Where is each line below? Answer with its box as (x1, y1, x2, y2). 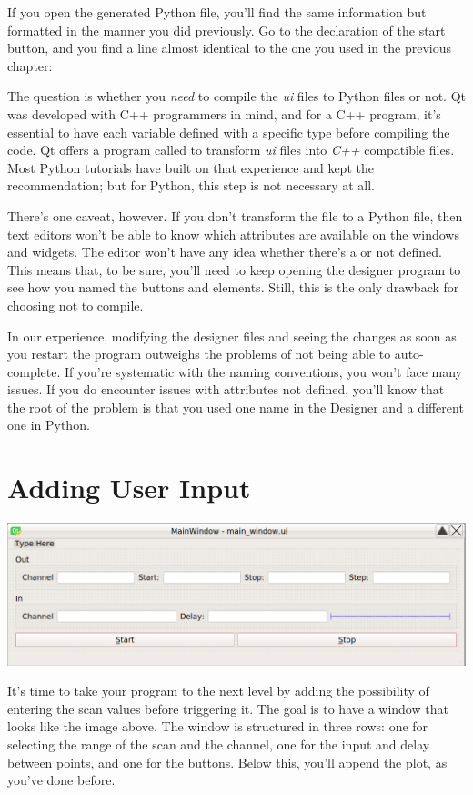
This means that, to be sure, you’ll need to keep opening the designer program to (7, 260, 461, 279)
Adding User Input (7, 469, 251, 506)
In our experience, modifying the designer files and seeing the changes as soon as (7, 326, 457, 345)
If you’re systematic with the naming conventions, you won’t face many (64, 362, 462, 381)
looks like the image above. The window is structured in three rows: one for (7, 717, 428, 736)
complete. (7, 362, 61, 381)
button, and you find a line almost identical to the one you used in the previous (7, 38, 451, 57)
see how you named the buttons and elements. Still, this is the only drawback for (7, 278, 459, 297)
